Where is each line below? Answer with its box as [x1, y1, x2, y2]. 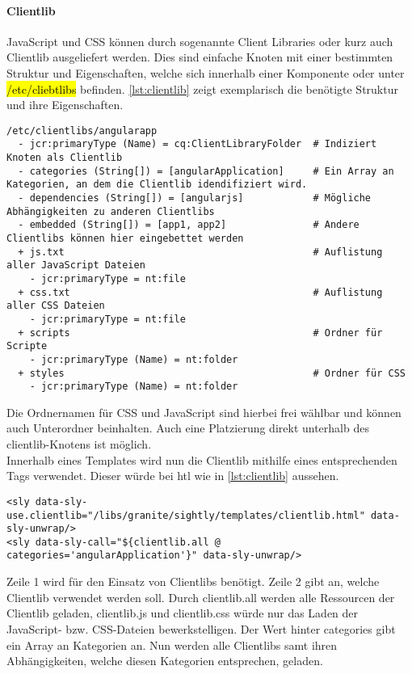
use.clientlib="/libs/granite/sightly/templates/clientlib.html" [6, 509, 365, 521]
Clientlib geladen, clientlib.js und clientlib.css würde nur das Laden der [6, 604, 359, 621]
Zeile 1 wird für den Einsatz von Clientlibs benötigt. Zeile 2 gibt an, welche [6, 573, 380, 590]
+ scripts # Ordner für [18, 326, 383, 339]
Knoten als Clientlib [6, 152, 123, 164]
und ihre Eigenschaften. [6, 96, 124, 113]
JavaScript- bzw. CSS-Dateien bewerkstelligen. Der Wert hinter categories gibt [6, 620, 396, 637]
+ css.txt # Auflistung [18, 286, 383, 298]
